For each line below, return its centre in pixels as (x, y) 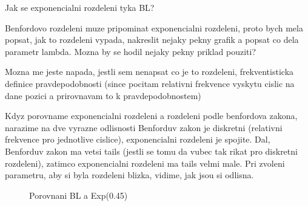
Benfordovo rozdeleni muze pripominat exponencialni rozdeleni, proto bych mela (154, 27)
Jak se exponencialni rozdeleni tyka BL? (80, 7)
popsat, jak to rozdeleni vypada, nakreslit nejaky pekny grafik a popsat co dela (152, 40)
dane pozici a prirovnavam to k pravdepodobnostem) (103, 95)
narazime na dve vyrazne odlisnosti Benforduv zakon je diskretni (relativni (144, 127)
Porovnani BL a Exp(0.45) (79, 195)
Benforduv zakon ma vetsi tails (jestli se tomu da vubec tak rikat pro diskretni (151, 151)
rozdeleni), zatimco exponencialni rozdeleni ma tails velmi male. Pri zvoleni (145, 163)
